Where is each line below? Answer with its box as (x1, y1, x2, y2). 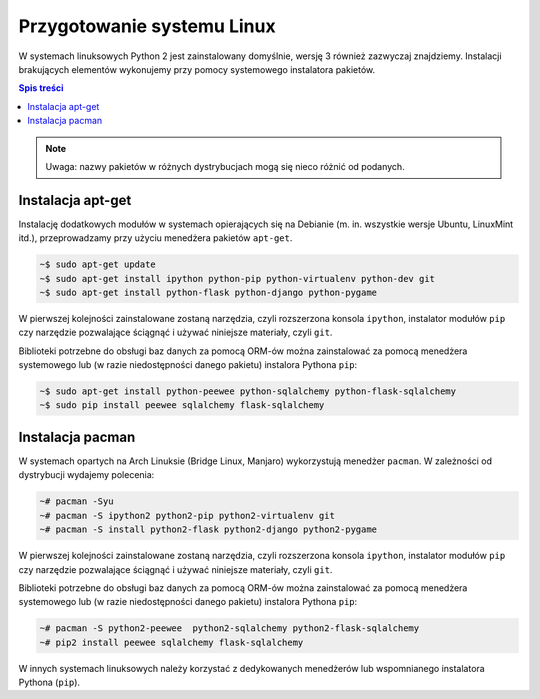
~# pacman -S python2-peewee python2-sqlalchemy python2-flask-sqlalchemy (39, 623, 420, 634)
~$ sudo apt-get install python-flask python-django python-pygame (39, 286, 378, 298)
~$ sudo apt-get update (39, 259, 157, 270)
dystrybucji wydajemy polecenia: (18, 469, 155, 481)
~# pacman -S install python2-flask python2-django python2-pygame (39, 524, 378, 535)
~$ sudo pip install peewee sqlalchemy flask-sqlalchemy (39, 400, 325, 411)
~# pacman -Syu (39, 496, 114, 507)
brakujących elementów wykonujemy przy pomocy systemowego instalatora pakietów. (18, 63, 376, 75)
